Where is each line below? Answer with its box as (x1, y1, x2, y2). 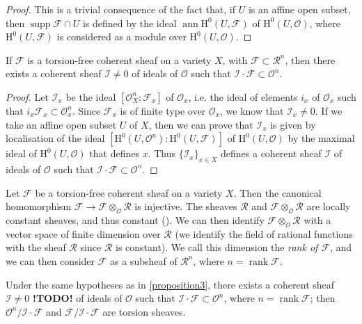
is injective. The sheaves (134, 199, 237, 213)
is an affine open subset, (248, 2, 351, 16)
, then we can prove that (148, 117, 253, 131)
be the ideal (65, 89, 116, 104)
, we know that (220, 103, 284, 118)
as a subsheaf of (110, 253, 178, 268)
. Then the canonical (233, 185, 322, 200)
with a (304, 212, 331, 227)
